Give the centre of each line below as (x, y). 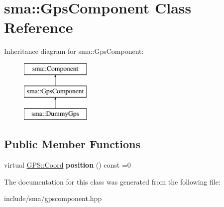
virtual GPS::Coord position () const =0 (67, 165)
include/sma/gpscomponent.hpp (53, 198)
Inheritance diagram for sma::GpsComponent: (74, 51)
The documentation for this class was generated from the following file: (112, 181)
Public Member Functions (72, 144)
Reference (39, 27)
